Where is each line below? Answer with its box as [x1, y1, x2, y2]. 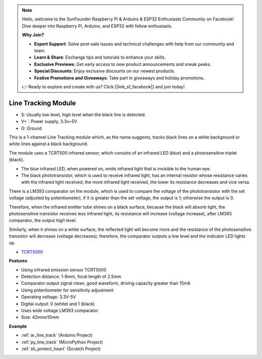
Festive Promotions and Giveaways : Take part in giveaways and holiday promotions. [34, 75, 205, 81]
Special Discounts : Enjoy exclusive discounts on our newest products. [34, 68, 176, 74]
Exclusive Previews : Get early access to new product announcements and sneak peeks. [34, 61, 212, 67]
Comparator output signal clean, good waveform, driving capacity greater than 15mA [21, 280, 191, 286]
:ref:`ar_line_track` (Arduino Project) [21, 332, 93, 338]
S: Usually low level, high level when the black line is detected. [21, 112, 146, 118]
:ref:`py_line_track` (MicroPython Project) [21, 339, 103, 345]
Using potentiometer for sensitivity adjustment [21, 287, 114, 293]
